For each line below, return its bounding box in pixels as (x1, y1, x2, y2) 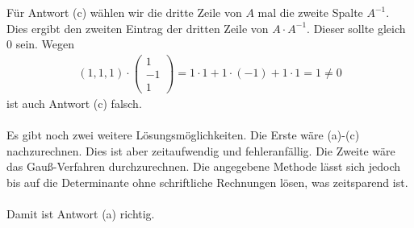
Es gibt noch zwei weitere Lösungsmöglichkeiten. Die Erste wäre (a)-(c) (6, 126, 360, 143)
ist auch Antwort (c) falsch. (6, 94, 142, 111)
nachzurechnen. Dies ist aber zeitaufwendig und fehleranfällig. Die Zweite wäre (6, 142, 395, 159)
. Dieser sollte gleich (307, 19, 406, 36)
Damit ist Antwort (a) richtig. (6, 205, 155, 222)
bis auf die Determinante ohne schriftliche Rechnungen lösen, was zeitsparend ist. (6, 173, 408, 190)
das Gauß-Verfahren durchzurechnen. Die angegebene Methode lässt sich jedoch (6, 158, 401, 175)
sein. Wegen (15, 35, 75, 52)
